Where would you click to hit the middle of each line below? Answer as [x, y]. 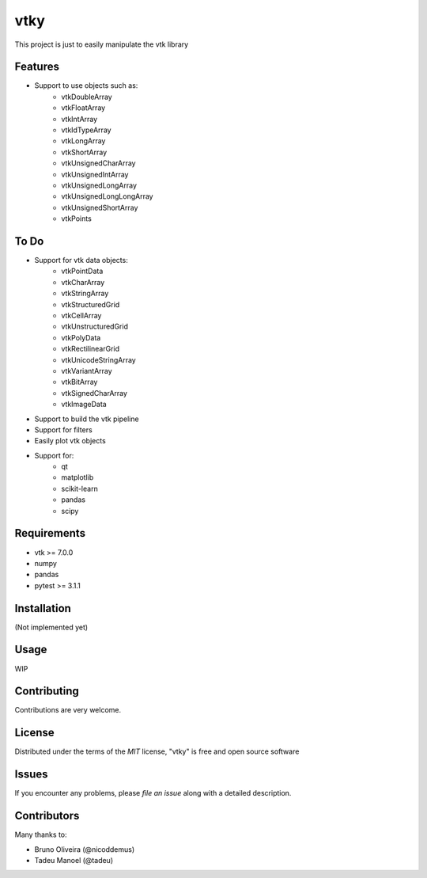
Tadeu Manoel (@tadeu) [74, 860]
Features [37, 67]
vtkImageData [84, 405]
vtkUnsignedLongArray [99, 185]
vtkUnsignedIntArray [95, 174]
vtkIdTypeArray [86, 130]
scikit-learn [79, 488]
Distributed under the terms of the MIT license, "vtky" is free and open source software [157, 751]
